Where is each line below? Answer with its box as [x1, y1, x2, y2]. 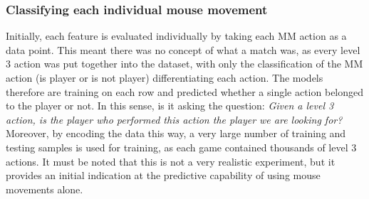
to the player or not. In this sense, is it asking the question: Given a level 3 [6, 98, 334, 113]
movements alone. [6, 181, 83, 196]
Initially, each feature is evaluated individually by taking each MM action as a [6, 28, 347, 43]
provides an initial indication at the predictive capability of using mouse [6, 168, 321, 183]
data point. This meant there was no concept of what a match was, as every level [6, 42, 360, 57]
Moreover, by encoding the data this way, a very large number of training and [6, 126, 346, 141]
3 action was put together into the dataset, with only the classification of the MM [6, 56, 363, 71]
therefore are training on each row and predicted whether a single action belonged [6, 84, 364, 99]
